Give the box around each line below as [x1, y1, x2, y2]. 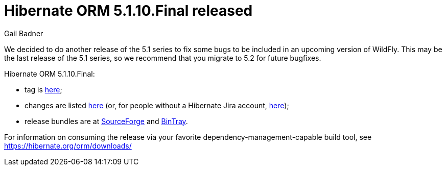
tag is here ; [25, 85, 62, 94]
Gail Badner [4, 29, 43, 38]
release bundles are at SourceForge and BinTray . [25, 116, 188, 126]
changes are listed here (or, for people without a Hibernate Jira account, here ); [25, 101, 289, 110]
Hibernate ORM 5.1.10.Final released [4, 2, 253, 19]
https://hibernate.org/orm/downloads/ [4, 141, 132, 150]
